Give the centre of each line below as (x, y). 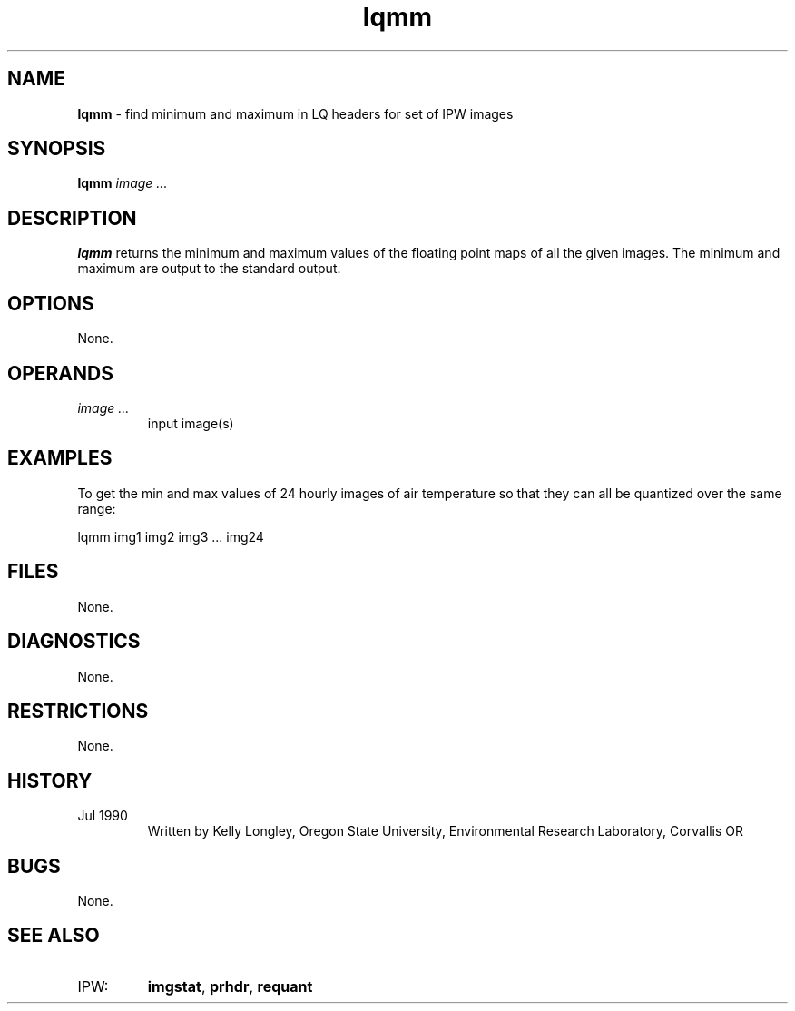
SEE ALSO (54, 936)
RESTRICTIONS (78, 711)
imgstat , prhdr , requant (230, 986)
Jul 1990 (103, 816)
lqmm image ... (123, 183)
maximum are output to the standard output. (209, 269)
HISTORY (50, 780)
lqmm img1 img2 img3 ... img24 (171, 536)
